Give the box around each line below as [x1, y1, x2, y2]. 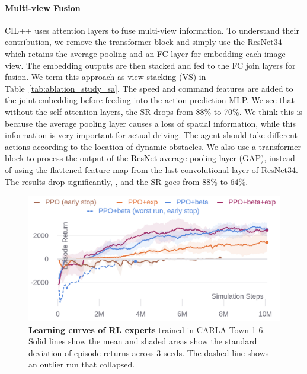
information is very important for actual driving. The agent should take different [5, 129, 298, 141]
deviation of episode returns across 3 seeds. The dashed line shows [28, 346, 269, 359]
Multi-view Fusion [5, 1, 81, 14]
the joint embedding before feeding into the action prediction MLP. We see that [5, 94, 295, 106]
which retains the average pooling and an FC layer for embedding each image [5, 47, 286, 59]
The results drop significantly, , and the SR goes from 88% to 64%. [5, 175, 248, 187]
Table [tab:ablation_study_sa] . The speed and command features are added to [5, 82, 293, 94]
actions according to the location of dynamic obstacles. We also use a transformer [5, 140, 301, 152]
